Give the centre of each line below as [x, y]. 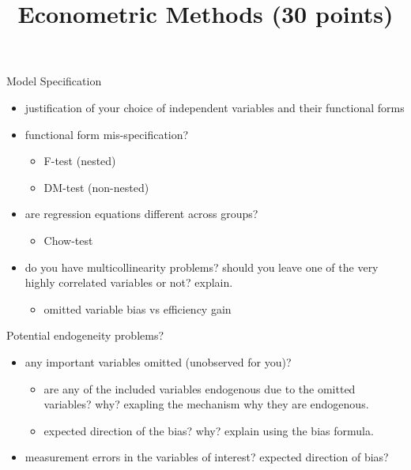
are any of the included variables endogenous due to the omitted [200, 388]
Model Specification [54, 81]
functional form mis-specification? [107, 134]
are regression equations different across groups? [141, 214]
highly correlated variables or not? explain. [129, 282]
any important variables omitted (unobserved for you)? [158, 361]
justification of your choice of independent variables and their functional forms [215, 107]
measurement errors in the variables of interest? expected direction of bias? [207, 457]
